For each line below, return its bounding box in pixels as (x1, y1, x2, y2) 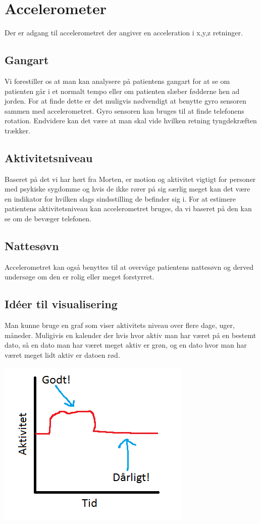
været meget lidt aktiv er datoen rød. (5, 350, 120, 360)
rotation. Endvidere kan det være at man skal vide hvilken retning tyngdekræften (5, 115, 257, 126)
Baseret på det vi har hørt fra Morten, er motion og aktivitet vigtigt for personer (5, 173, 256, 184)
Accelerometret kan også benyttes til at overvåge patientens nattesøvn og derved (5, 261, 254, 272)
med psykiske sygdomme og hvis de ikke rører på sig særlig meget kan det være (5, 183, 250, 194)
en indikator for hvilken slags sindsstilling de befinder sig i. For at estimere (5, 193, 236, 204)
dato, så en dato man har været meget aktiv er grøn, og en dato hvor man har (5, 340, 247, 350)
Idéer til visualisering (5, 296, 118, 312)
